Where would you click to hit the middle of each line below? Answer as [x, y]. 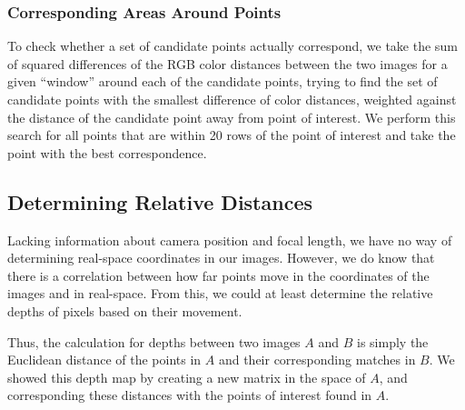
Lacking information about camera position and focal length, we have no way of [230, 240]
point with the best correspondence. [107, 152]
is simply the [393, 341]
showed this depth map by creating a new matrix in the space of [187, 377]
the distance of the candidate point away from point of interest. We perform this [232, 117]
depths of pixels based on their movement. [125, 310]
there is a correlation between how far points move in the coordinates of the [218, 275]
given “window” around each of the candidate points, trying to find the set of [223, 81]
